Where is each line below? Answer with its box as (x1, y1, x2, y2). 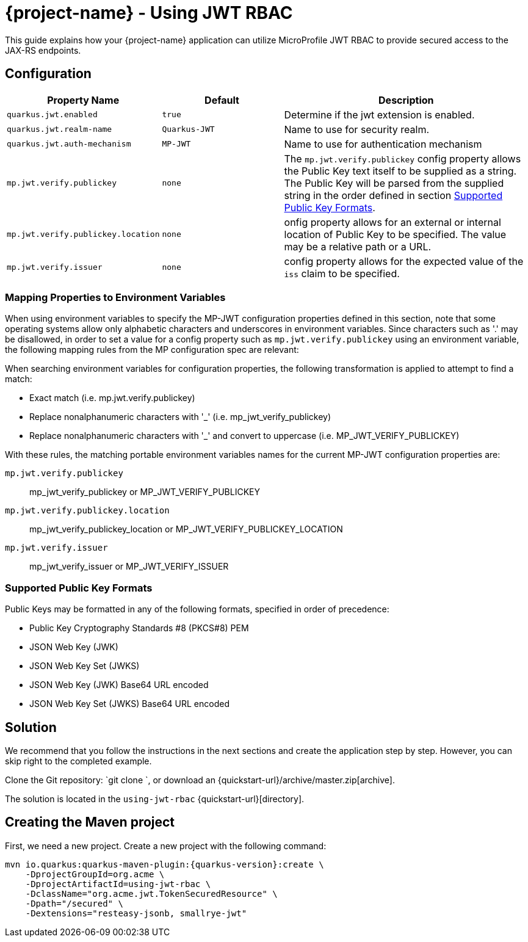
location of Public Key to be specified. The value (284, 228, 507, 241)
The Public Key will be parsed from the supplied (284, 176, 504, 189)
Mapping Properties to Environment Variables (5, 291, 226, 303)
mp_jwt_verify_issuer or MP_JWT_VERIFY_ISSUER (29, 561, 229, 572)
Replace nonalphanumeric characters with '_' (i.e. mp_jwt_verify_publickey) (29, 411, 331, 422)
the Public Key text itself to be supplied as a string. (284, 164, 517, 177)
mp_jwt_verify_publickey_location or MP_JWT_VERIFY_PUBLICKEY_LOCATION (29, 524, 343, 535)
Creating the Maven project (5, 814, 175, 830)
